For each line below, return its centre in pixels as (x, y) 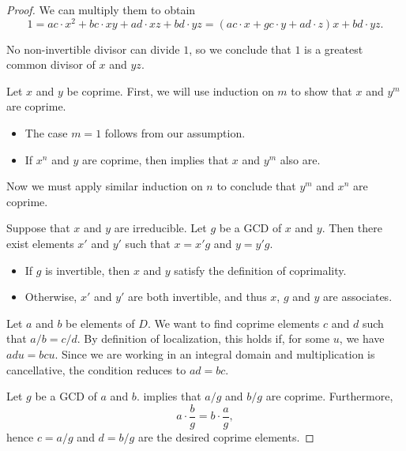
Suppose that (38, 228)
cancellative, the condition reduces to (96, 369)
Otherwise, (51, 297)
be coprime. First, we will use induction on (170, 90)
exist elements (40, 244)
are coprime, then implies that (155, 159)
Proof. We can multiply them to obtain (101, 9)
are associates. (358, 297)
